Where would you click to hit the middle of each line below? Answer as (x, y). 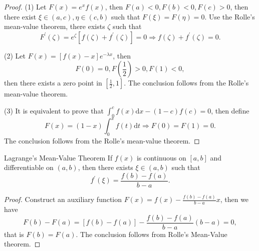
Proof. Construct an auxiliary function (63, 199)
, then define (230, 110)
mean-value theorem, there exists (55, 26)
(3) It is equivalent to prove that (54, 110)
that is (14, 234)
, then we (234, 199)
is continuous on (161, 157)
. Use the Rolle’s (230, 16)
